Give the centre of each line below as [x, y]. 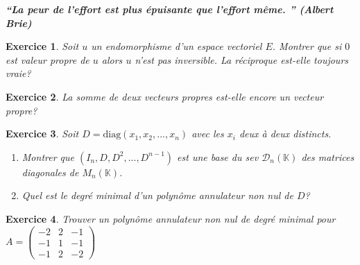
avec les [208, 134]
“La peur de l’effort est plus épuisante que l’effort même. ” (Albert [170, 9]
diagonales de [50, 172]
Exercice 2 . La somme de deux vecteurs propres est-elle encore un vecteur [165, 96]
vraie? [18, 73]
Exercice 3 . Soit [42, 134]
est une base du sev [218, 156]
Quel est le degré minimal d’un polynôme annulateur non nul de [157, 195]
